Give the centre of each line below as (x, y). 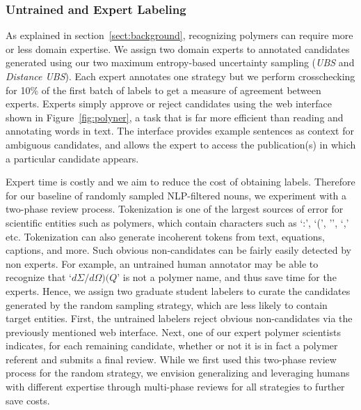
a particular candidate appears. (72, 158)
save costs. (28, 400)
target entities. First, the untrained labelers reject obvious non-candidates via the (179, 318)
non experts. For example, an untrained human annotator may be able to (162, 263)
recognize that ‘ (39, 277)
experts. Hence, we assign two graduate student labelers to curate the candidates (178, 290)
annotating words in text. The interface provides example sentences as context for (180, 131)
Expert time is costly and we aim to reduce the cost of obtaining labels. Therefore (180, 182)
